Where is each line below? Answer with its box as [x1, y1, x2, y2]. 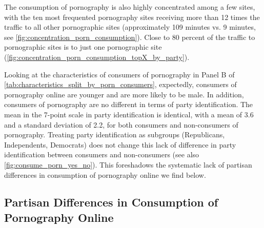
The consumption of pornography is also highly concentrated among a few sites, [4, 2, 255, 12]
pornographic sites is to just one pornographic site [4, 42, 162, 52]
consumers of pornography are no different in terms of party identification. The [4, 99, 253, 110]
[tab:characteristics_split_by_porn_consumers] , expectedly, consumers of [4, 79, 237, 90]
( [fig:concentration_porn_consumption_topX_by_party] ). [4, 51, 190, 62]
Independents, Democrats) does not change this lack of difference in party [4, 139, 236, 150]
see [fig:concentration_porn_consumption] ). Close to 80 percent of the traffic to [4, 31, 255, 42]
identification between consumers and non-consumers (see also [4, 149, 199, 160]
